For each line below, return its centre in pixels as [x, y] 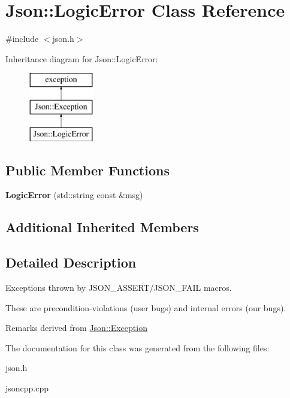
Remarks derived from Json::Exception [76, 328]
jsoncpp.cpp [27, 388]
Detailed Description [71, 262]
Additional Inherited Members [102, 227]
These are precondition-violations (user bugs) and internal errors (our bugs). [146, 307]
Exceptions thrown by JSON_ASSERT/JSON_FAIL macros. [119, 288]
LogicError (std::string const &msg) [74, 195]
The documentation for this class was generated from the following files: [138, 347]
